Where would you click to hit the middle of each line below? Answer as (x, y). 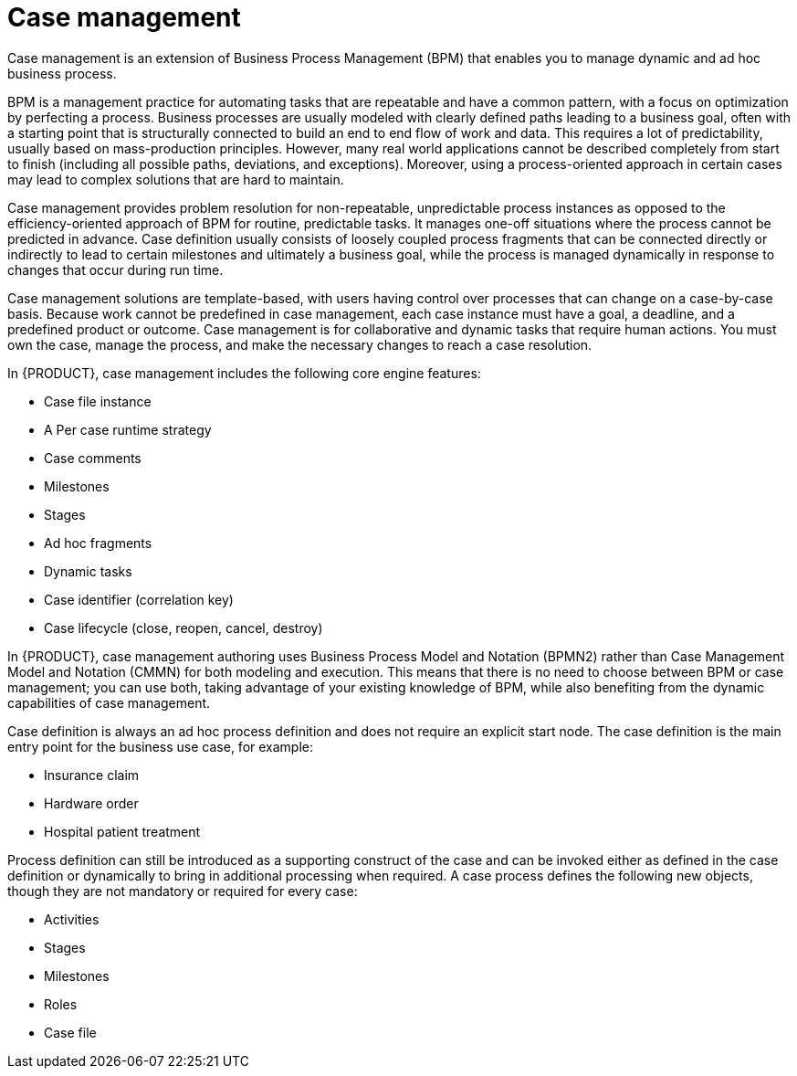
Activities (72, 919)
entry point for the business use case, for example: (161, 746)
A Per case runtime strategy (128, 429)
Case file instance (98, 401)
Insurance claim (92, 775)
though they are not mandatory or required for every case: (183, 891)
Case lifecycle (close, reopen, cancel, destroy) (184, 628)
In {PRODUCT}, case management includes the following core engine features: (244, 373)
